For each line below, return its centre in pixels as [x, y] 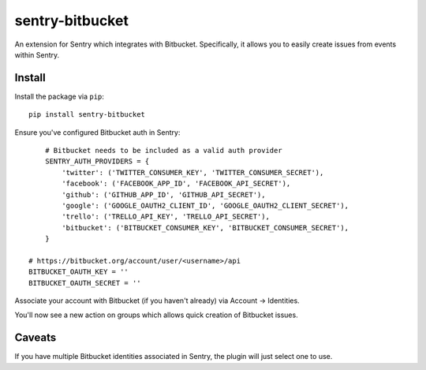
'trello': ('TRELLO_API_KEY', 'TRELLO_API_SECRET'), [166, 217]
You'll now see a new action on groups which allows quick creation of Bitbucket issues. [157, 315]
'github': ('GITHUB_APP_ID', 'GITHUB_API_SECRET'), [164, 194]
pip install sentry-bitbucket [87, 115]
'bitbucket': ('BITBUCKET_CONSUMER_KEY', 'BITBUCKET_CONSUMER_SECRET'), [206, 228]
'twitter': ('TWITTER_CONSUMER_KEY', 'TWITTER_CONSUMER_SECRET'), [193, 172]
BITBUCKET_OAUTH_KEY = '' [79, 272]
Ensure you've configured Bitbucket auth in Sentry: [97, 132]
